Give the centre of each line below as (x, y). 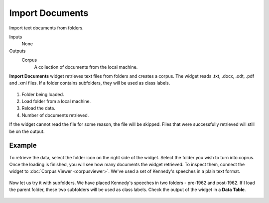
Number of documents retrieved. (55, 115)
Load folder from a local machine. (56, 101)
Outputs (17, 51)
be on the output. (27, 131)
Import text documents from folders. (47, 28)
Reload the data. (39, 108)
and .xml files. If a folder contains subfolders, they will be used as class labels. (90, 83)
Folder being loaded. (43, 94)
